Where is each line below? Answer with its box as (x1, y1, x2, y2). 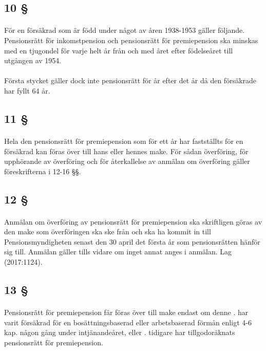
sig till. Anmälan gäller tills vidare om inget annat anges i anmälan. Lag (4, 246, 232, 257)
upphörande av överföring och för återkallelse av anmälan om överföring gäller (4, 156, 250, 167)
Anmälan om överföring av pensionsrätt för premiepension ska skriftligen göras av (4, 216, 262, 227)
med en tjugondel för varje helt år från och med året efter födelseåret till (4, 45, 233, 56)
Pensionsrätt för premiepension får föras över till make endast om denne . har (4, 307, 249, 317)
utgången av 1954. (4, 55, 62, 66)
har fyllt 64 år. (4, 85, 50, 96)
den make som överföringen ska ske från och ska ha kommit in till (4, 226, 211, 237)
